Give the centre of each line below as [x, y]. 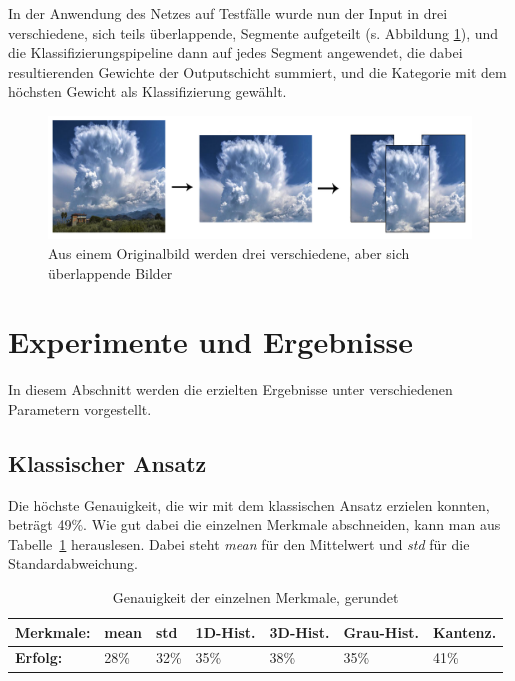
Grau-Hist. [381, 631]
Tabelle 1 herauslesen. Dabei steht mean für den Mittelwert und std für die [239, 543]
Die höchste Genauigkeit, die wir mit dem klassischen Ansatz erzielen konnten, [249, 504]
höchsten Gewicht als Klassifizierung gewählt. [147, 91]
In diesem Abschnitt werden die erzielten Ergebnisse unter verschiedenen [230, 389]
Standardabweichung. [73, 563]
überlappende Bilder [110, 272]
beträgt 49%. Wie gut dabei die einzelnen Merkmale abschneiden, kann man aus [254, 524]
